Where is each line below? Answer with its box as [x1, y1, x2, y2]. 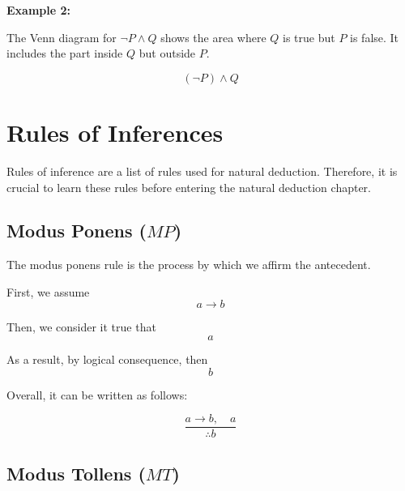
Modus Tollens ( [6, 460, 146, 485]
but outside [139, 45, 196, 62]
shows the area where [160, 28, 266, 45]
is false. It [350, 28, 399, 45]
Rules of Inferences [6, 115, 224, 148]
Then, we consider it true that [6, 318, 156, 335]
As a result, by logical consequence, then [6, 351, 208, 368]
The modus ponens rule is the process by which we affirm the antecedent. [6, 256, 371, 273]
